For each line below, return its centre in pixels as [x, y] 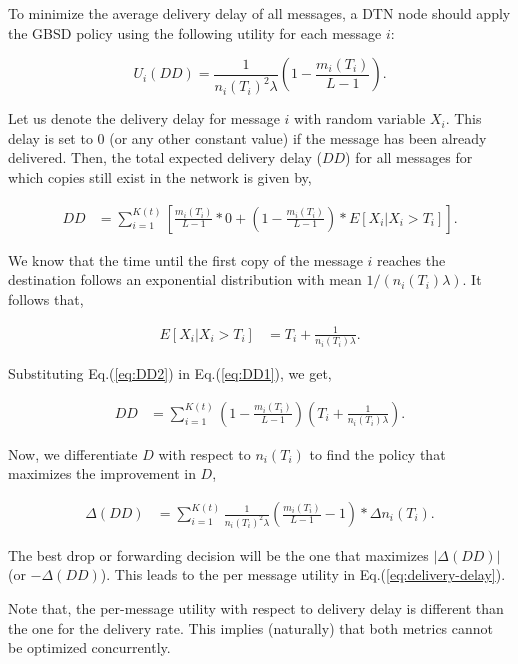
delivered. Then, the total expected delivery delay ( [165, 157]
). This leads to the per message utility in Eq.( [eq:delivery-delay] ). [303, 574]
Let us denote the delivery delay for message [144, 118]
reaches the [411, 259]
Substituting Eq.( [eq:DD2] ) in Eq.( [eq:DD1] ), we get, [170, 373]
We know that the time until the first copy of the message [185, 259]
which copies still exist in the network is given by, [160, 176]
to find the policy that [377, 453]
